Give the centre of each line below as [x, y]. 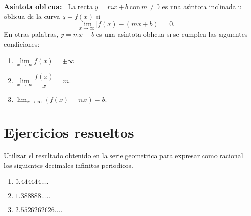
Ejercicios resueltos [69, 132]
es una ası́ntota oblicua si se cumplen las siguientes [172, 34]
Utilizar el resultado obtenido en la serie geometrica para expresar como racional [124, 155]
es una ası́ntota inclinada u [202, 6]
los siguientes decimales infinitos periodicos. [69, 165]
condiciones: [22, 44]
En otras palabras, [31, 34]
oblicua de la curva [32, 16]
